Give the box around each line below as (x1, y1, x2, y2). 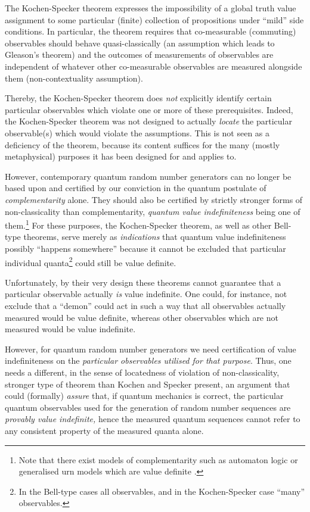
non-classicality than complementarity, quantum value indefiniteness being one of (5, 205, 300, 217)
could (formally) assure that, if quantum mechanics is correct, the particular (5, 389, 284, 402)
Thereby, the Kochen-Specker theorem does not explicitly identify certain (5, 92, 272, 104)
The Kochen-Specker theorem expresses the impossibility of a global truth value (5, 2, 296, 14)
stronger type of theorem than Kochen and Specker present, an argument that (5, 377, 290, 390)
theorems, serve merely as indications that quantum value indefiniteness (23, 230, 286, 243)
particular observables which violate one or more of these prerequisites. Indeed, (5, 103, 293, 115)
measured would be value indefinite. (5, 323, 136, 335)
